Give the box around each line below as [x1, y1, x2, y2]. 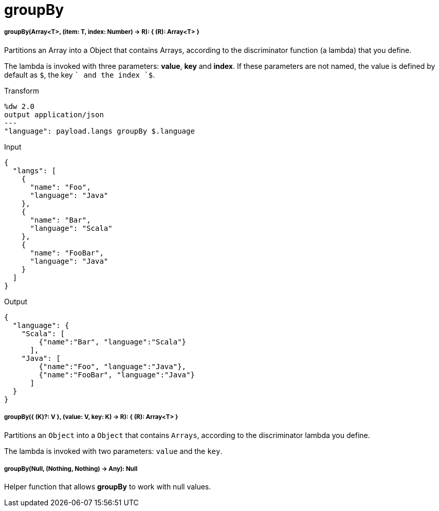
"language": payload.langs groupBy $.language [4, 126, 195, 135]
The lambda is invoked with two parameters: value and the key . [4, 446, 223, 455]
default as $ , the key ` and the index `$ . [4, 70, 155, 79]
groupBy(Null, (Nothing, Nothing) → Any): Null [4, 465, 138, 472]
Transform [4, 86, 39, 95]
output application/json [4, 110, 104, 119]
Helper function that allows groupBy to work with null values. [4, 482, 211, 491]
